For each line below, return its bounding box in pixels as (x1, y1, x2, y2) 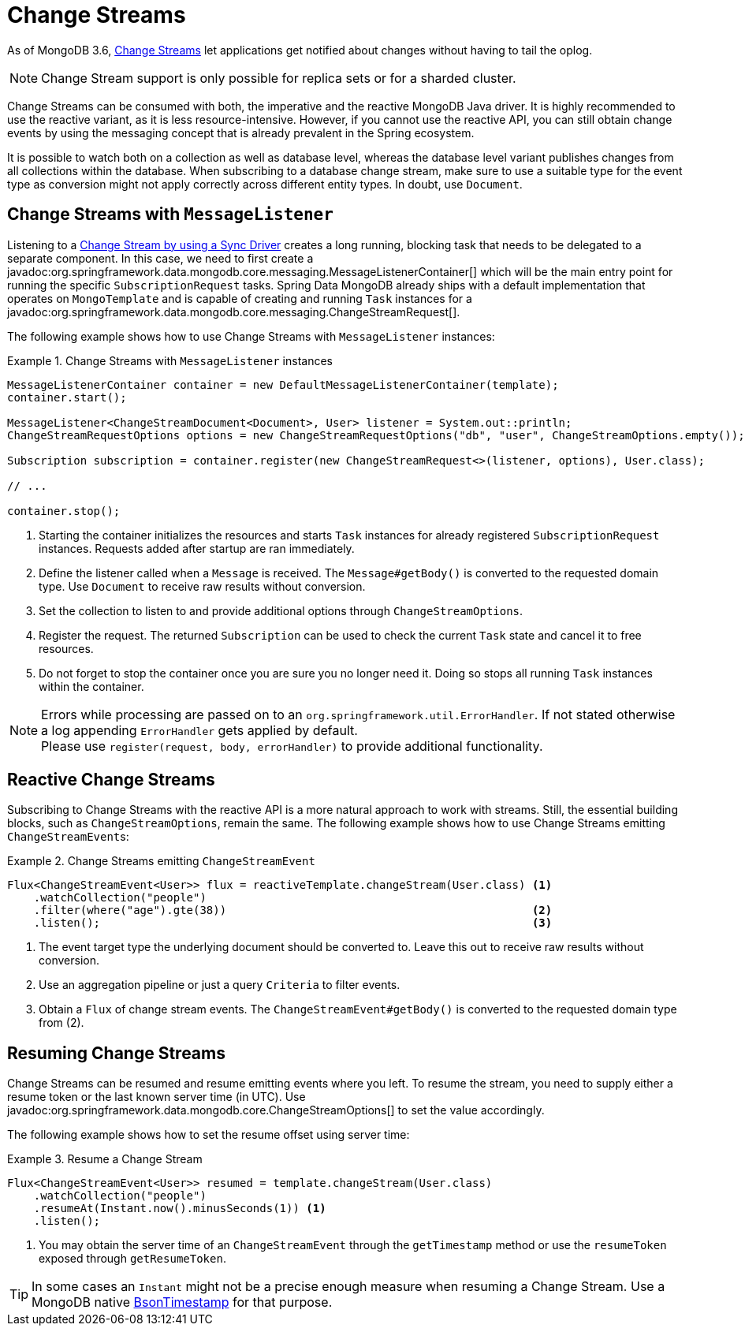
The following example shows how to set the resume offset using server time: (7, 1128, 410, 1142)
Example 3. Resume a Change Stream (7, 1152, 203, 1166)
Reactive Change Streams (7, 770, 215, 790)
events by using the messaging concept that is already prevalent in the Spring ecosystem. (7, 125, 475, 140)
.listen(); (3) (33, 916, 553, 930)
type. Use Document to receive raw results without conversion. (39, 579, 366, 593)
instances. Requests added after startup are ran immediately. (39, 541, 355, 555)
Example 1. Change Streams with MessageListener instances (7, 353, 333, 368)
